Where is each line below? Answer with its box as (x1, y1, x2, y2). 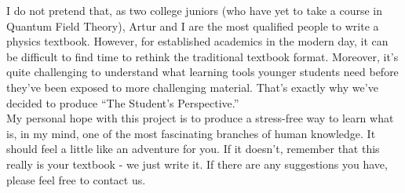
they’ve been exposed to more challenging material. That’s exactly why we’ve (6, 78, 378, 95)
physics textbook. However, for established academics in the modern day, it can (6, 33, 389, 49)
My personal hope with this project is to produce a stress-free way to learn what (6, 110, 394, 126)
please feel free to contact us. (6, 171, 146, 188)
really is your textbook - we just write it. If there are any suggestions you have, (6, 155, 388, 172)
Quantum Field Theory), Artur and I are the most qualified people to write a (6, 17, 379, 34)
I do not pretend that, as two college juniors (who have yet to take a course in (6, 2, 383, 18)
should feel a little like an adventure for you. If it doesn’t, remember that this (6, 140, 380, 157)
